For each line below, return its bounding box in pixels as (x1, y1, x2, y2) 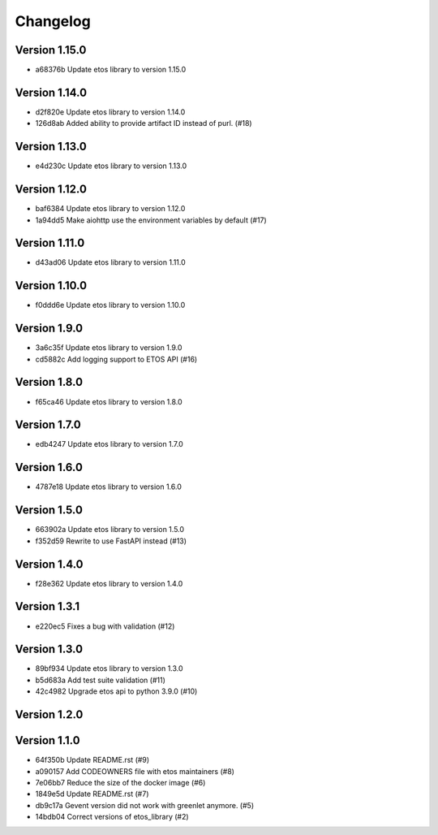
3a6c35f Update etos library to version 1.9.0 (35, 343, 182, 353)
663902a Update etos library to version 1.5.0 (35, 525, 185, 534)
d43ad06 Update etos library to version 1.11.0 (35, 257, 186, 267)
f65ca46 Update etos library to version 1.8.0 (35, 396, 182, 406)
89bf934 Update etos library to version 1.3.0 (35, 664, 183, 673)
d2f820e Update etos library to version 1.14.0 (35, 106, 186, 117)
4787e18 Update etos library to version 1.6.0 (35, 482, 182, 491)
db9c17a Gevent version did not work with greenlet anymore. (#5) (35, 800, 255, 810)
